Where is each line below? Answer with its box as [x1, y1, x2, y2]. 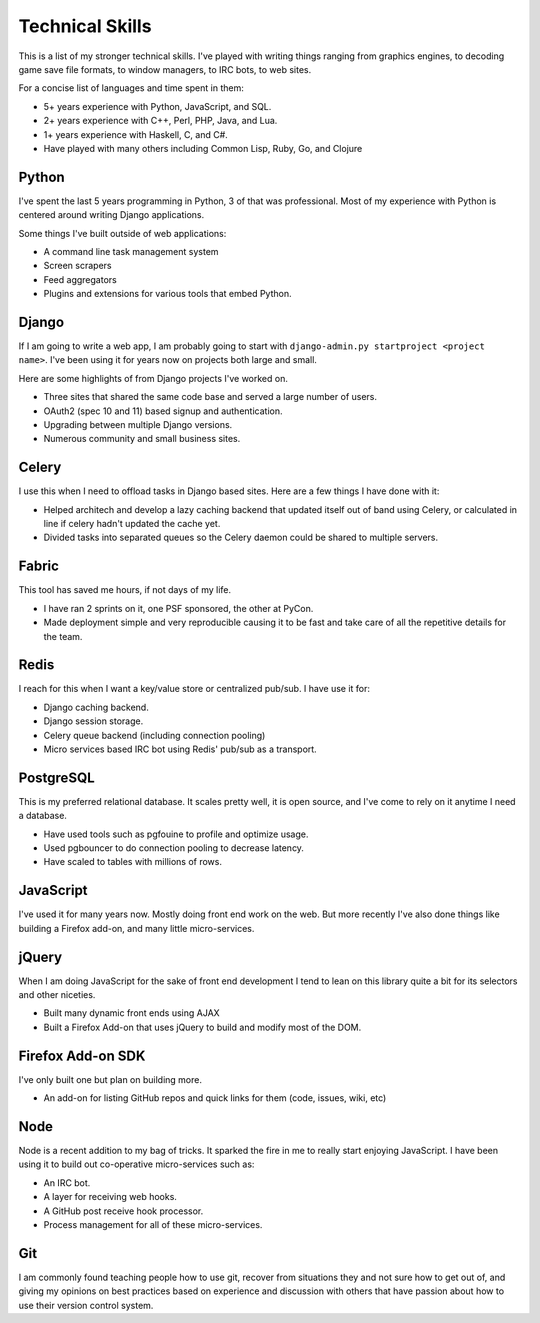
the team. [43, 630, 83, 642]
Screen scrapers [43, 260, 112, 272]
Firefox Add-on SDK [18, 1047, 146, 1064]
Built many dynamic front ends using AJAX [43, 1007, 220, 1019]
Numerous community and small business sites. [43, 433, 241, 445]
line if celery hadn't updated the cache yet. [43, 518, 221, 530]
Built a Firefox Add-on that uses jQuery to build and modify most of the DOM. [43, 1021, 362, 1033]
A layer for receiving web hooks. [43, 1191, 177, 1203]
